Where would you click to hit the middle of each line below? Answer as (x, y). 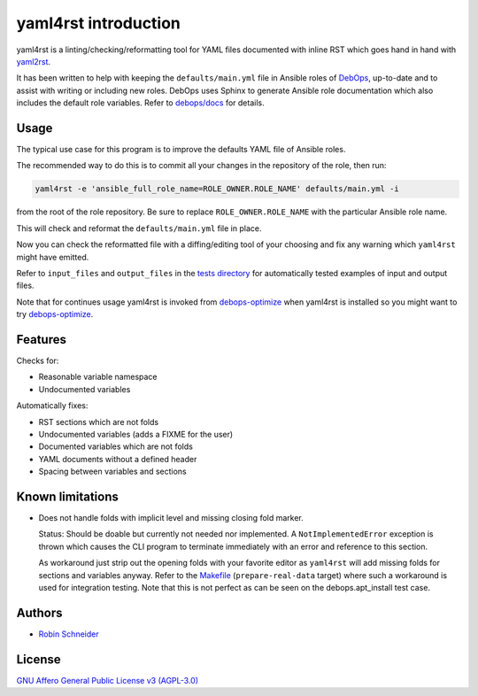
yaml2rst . (34, 61)
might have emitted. (53, 257)
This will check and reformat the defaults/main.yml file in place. (139, 228)
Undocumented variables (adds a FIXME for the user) (136, 434)
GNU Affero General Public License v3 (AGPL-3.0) (108, 680)
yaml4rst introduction (99, 23)
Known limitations (67, 496)
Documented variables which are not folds (116, 446)
